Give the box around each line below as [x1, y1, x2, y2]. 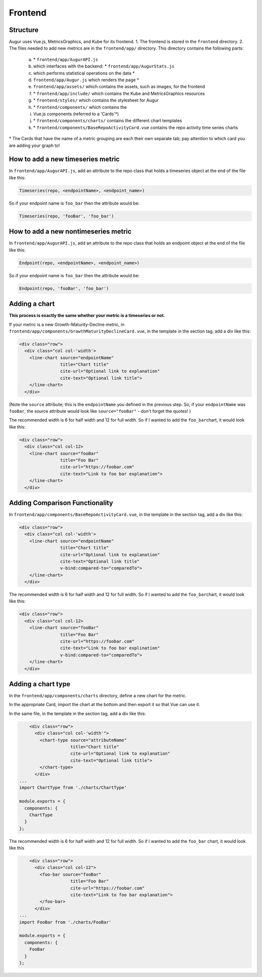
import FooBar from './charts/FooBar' [19, 919, 112, 925]
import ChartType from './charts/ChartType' [19, 785, 127, 790]
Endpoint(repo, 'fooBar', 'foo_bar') [19, 285, 109, 291]
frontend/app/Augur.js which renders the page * [33, 77, 139, 83]
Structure [9, 26, 39, 34]
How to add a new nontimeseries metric [9, 228, 132, 236]
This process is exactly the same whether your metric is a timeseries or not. [9, 313, 165, 319]
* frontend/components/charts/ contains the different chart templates [33, 118, 182, 124]
